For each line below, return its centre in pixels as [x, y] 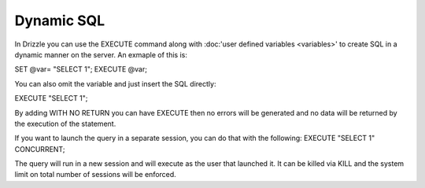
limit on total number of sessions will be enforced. [95, 175]
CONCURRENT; [40, 149]
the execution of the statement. [65, 123]
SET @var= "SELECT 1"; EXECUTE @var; [81, 69]
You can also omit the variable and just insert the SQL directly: [115, 83]
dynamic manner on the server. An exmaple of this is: [101, 54]
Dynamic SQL [60, 20]
